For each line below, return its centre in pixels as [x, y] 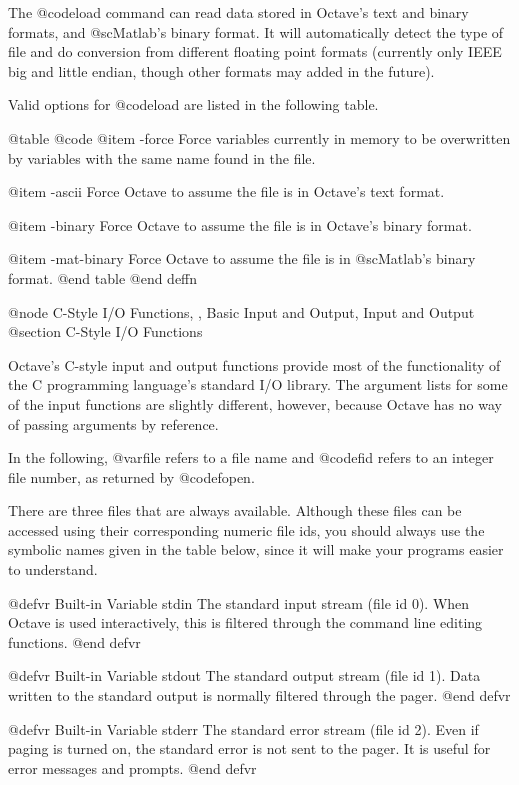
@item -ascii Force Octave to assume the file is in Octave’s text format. [226, 191]
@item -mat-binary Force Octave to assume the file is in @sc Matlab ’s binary [242, 258]
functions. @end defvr [74, 641]
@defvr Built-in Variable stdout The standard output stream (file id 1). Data [244, 675]
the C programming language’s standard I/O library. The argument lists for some [258, 384]
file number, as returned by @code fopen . [131, 476]
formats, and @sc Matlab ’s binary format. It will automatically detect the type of [256, 31]
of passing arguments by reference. [113, 423]
